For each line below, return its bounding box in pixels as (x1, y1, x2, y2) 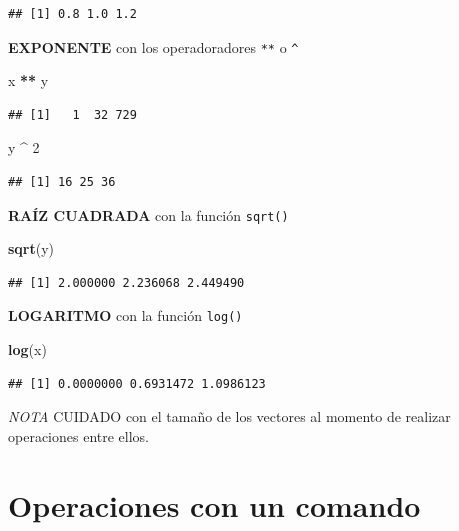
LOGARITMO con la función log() (8, 305, 243, 326)
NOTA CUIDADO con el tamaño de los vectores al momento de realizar (8, 406, 451, 427)
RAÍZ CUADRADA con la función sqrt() (8, 204, 289, 225)
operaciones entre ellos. (8, 425, 149, 446)
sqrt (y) (8, 238, 55, 259)
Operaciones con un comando (8, 484, 421, 525)
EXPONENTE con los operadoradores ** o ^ (8, 36, 299, 57)
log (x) (8, 339, 47, 360)
